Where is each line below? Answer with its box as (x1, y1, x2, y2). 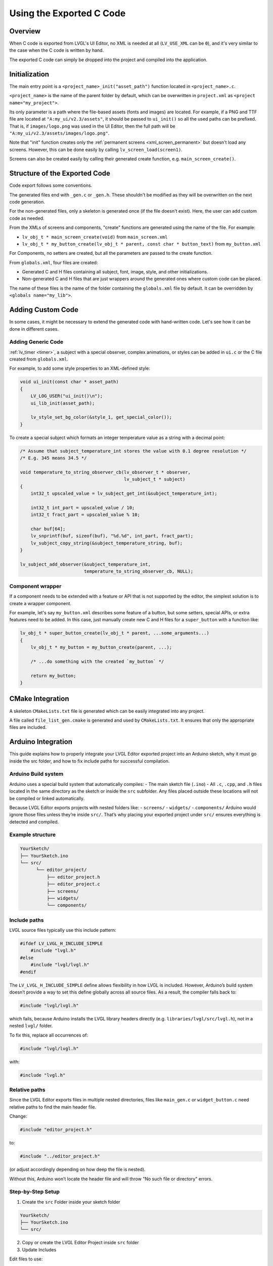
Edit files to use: (9, 1256, 43, 1262)
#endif (20, 969, 36, 975)
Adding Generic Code (9, 338, 64, 345)
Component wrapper (9, 582, 62, 589)
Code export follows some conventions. (9, 182, 93, 188)
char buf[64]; (30, 526, 66, 532)
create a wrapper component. (9, 600, 72, 606)
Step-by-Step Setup (9, 1188, 60, 1195)
